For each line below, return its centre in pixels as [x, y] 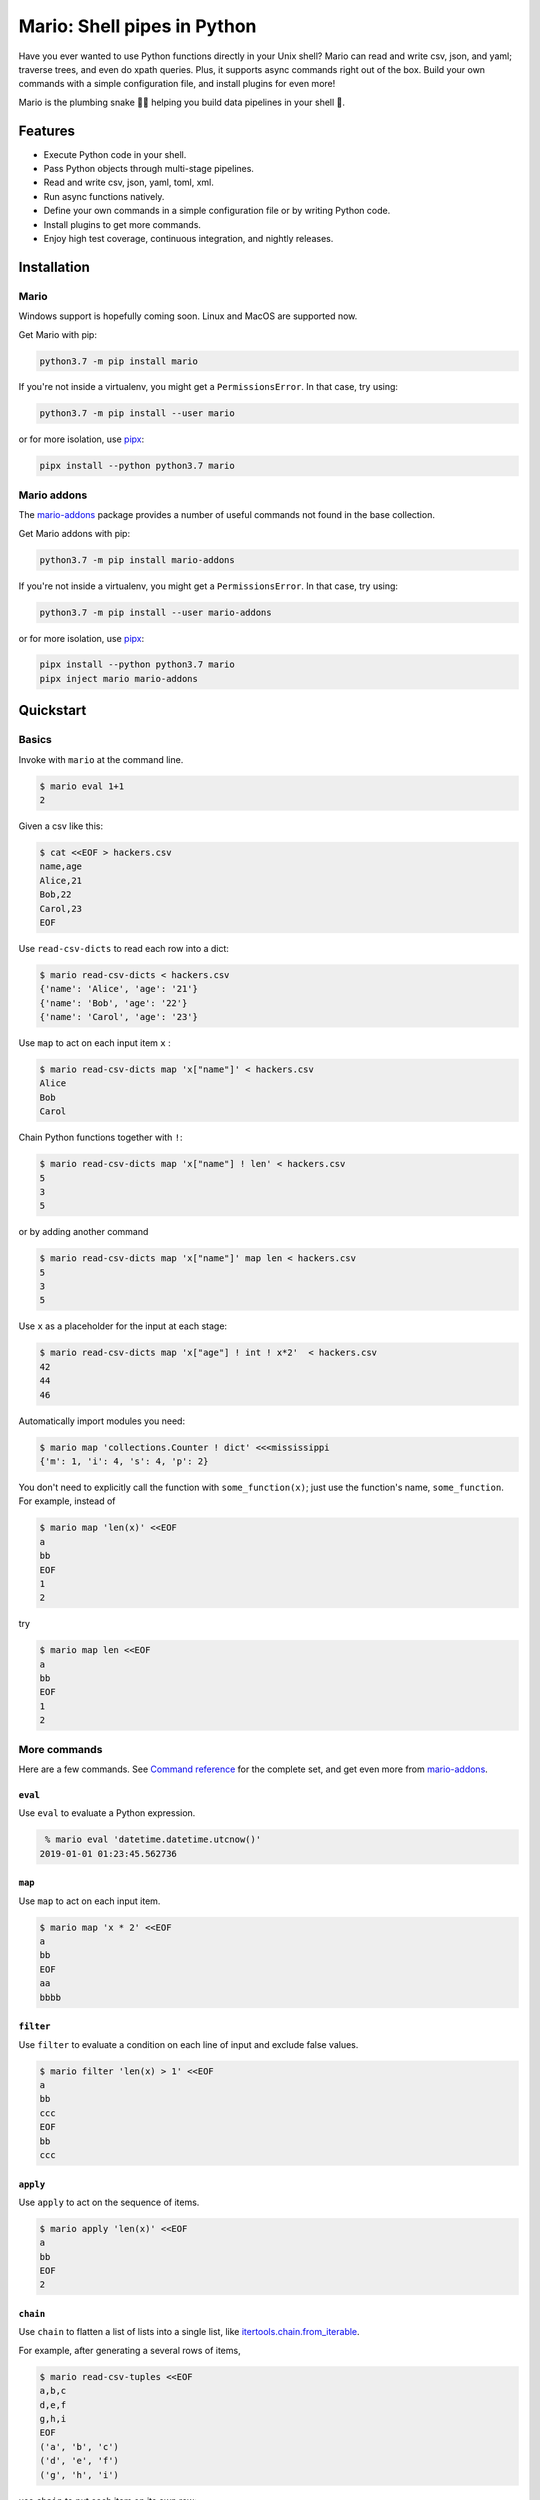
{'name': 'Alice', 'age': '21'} [119, 989]
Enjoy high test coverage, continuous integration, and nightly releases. [188, 238]
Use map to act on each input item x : [94, 1043]
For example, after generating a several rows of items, [129, 2350]
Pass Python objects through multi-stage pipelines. [149, 169]
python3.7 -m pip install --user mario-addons [155, 612]
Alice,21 [61, 880]
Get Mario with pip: [57, 334]
